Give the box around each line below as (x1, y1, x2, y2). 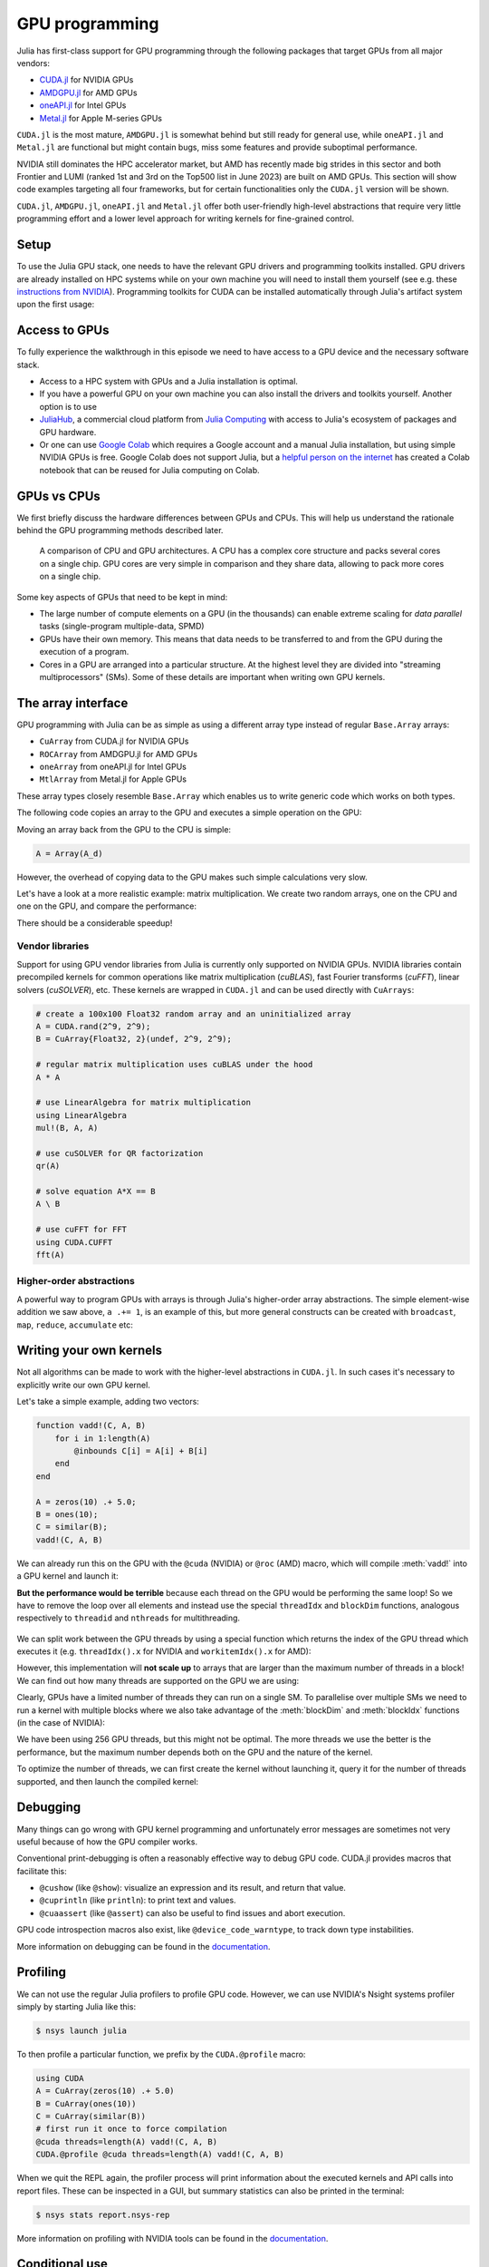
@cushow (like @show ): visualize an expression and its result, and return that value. (39, 1883, 346, 1893)
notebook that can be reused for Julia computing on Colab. (39, 464, 260, 475)
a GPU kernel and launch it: (16, 1571, 119, 1581)
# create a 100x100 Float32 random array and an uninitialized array (35, 1008, 351, 1019)
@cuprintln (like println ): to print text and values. (39, 1895, 236, 1906)
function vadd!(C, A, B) (35, 1420, 147, 1431)
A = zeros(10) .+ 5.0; (35, 1496, 137, 1507)
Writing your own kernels (16, 1343, 163, 1358)
